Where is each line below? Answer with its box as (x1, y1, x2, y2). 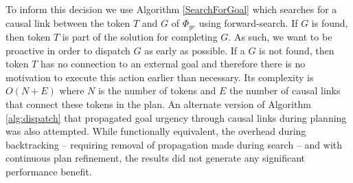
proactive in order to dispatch (5, 43, 130, 57)
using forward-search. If (198, 15, 298, 30)
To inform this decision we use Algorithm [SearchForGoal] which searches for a (5, 2, 337, 16)
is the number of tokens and (98, 83, 216, 98)
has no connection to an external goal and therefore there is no (40, 56, 306, 71)
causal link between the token (5, 15, 130, 30)
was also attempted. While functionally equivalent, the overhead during (5, 124, 306, 138)
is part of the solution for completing (62, 30, 218, 44)
